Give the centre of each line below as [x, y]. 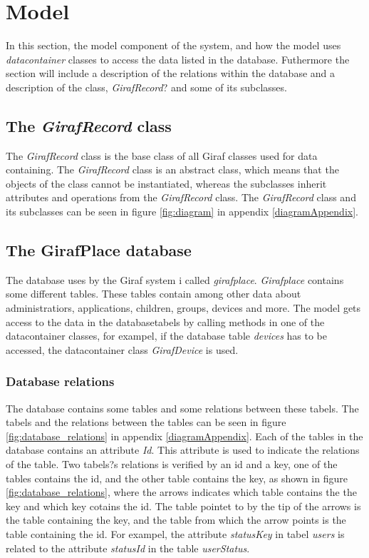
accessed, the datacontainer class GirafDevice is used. [122, 349]
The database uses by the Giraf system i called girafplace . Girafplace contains [175, 279]
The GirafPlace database [99, 250]
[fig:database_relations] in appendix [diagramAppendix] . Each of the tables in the [184, 436]
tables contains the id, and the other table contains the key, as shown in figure [177, 478]
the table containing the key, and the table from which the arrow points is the [176, 520]
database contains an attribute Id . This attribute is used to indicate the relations [183, 450]
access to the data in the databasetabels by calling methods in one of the [165, 321]
